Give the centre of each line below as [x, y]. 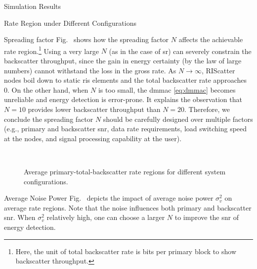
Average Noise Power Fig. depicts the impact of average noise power [109, 198]
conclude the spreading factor [49, 119]
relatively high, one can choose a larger [106, 217]
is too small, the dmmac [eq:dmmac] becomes [167, 89]
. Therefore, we [207, 109]
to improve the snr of [207, 217]
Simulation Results [33, 6]
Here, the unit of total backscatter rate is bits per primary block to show [126, 251]
